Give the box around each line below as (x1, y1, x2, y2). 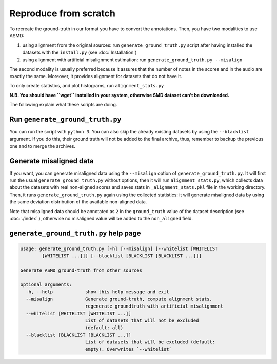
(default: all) (85, 325, 123, 331)
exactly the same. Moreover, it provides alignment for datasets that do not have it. (9, 73, 182, 79)
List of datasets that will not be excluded (85, 317, 199, 323)
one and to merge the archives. (9, 143, 76, 149)
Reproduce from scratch (9, 8, 115, 19)
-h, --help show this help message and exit (26, 289, 169, 295)
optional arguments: (20, 281, 72, 288)
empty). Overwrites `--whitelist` (85, 347, 172, 352)
